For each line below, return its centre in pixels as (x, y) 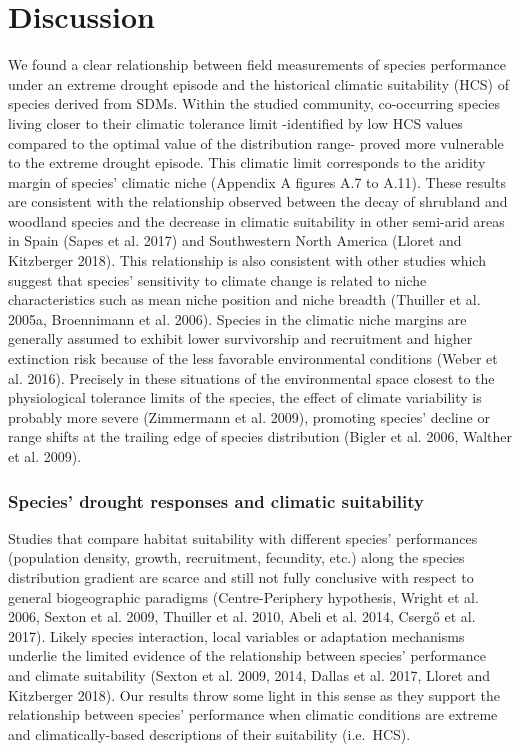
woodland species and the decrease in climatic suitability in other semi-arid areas (256, 220)
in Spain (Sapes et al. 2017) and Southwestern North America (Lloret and (235, 240)
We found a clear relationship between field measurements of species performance (257, 64)
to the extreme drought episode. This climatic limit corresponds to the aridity (247, 162)
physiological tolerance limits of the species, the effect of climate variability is (245, 397)
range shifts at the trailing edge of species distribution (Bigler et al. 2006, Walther (260, 436)
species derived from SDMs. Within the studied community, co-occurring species (254, 103)
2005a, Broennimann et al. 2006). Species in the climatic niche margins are (237, 318)
